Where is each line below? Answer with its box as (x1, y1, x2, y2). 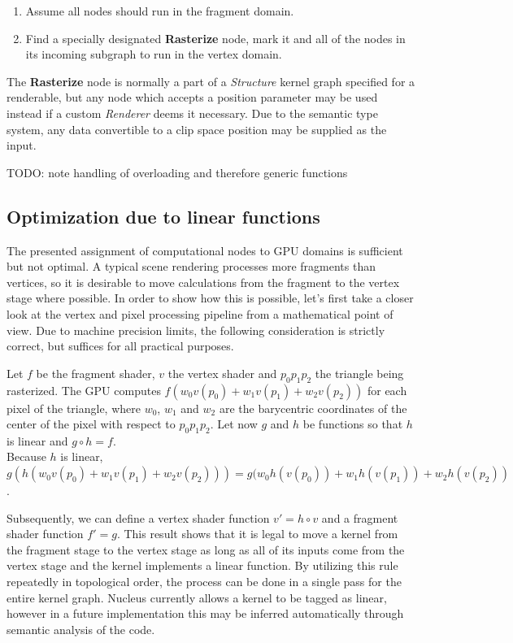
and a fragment (321, 509, 398, 526)
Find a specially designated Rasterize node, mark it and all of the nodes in (25, 29, 406, 46)
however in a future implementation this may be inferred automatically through (7, 605, 404, 622)
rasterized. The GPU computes (7, 381, 161, 398)
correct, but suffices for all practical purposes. (7, 337, 234, 354)
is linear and (7, 432, 68, 449)
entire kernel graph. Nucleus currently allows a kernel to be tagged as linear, (7, 589, 387, 606)
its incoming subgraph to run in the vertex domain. (25, 46, 282, 63)
